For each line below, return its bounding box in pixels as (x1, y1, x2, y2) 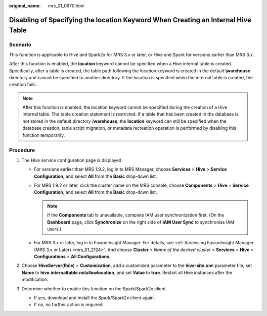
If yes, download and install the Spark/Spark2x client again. (34, 295, 155, 301)
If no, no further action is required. (34, 302, 104, 308)
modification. (21, 276, 48, 282)
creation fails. (9, 82, 37, 88)
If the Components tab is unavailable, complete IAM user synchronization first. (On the (47, 212, 224, 218)
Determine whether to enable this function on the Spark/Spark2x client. (21, 285, 167, 292)
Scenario (9, 41, 32, 48)
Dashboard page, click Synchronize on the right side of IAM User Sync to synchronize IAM (47, 219, 234, 225)
